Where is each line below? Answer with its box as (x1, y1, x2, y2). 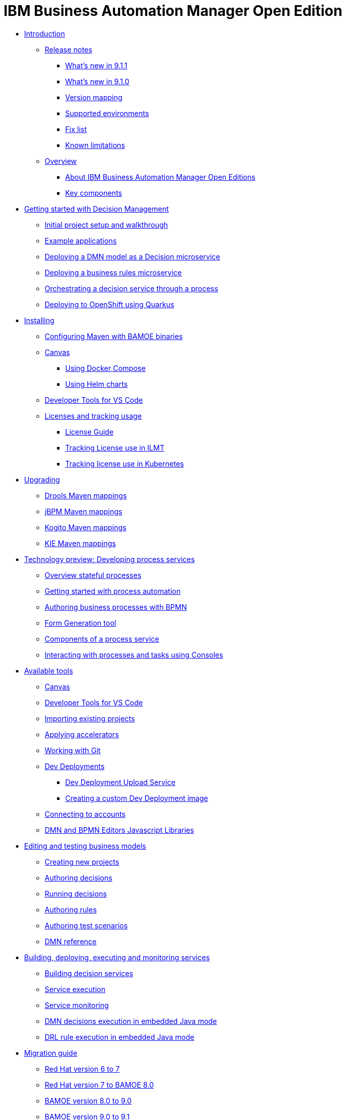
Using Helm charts (65, 379, 128, 388)
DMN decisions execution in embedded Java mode (45, 1016, 217, 1025)
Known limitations (65, 140, 125, 150)
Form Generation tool (45, 618, 117, 627)
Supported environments (65, 108, 149, 118)
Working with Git (45, 745, 101, 755)
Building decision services (45, 968, 133, 978)
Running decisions (45, 889, 107, 898)
